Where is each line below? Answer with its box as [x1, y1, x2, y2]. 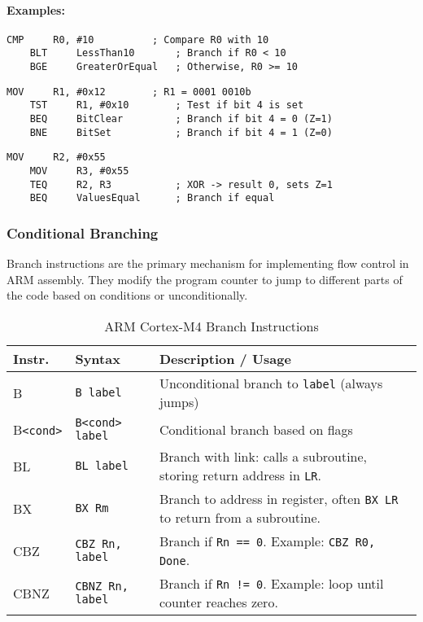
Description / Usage [159, 349, 291, 369]
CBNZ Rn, [75, 580, 129, 594]
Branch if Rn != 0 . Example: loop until [159, 574, 384, 594]
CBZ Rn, [75, 537, 122, 551]
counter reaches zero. [159, 593, 278, 612]
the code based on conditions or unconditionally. [7, 287, 248, 304]
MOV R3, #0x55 [29, 165, 129, 177]
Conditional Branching [7, 222, 159, 243]
